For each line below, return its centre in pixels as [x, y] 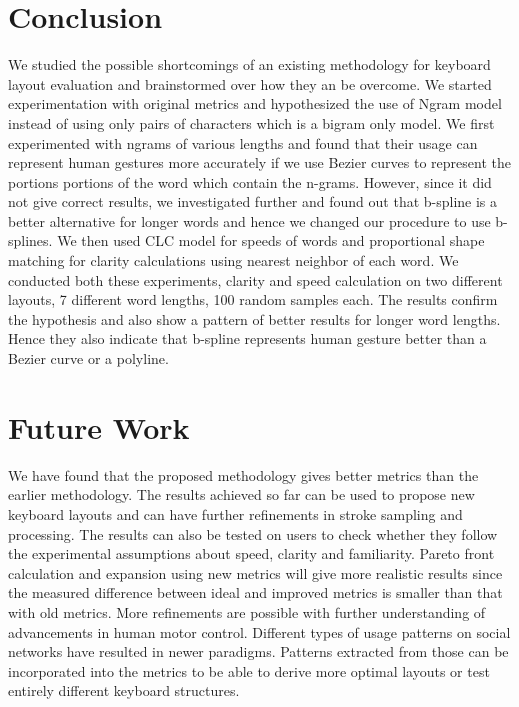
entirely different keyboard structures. [124, 690]
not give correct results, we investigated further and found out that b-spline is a [253, 201]
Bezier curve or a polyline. [88, 358]
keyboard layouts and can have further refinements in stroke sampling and [235, 513]
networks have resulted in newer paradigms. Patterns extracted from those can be [258, 651]
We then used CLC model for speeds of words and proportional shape [271, 240]
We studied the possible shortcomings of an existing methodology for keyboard [249, 64]
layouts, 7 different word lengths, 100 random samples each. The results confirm [253, 299]
